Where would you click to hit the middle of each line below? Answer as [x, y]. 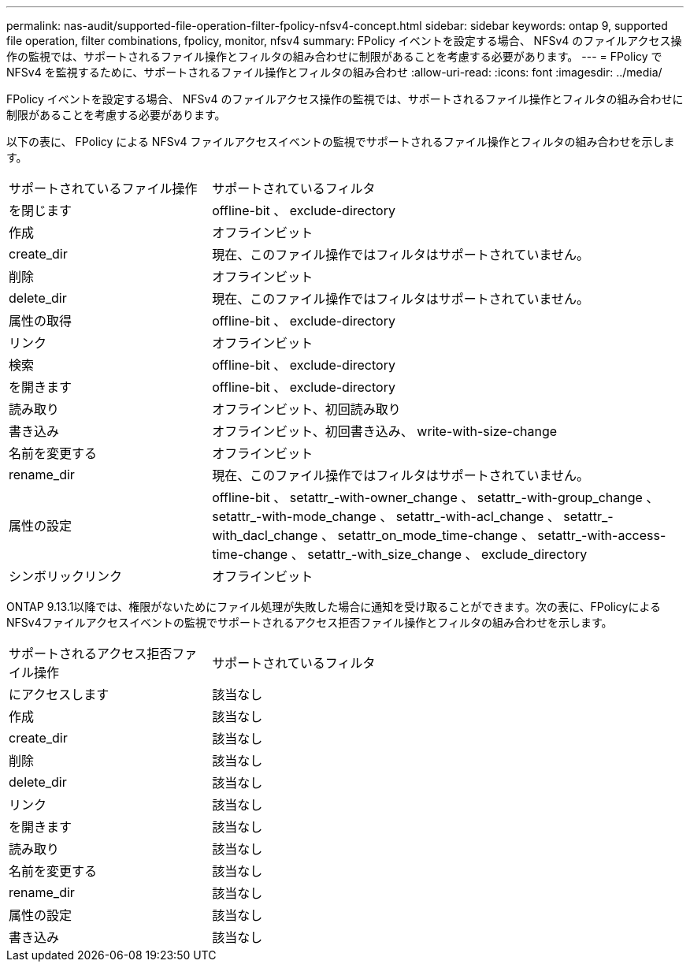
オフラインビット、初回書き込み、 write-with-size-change [385, 431]
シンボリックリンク [66, 576]
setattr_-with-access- [602, 535]
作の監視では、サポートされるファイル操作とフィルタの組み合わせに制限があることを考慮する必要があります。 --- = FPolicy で [334, 56]
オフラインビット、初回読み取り [306, 409]
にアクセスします [59, 694]
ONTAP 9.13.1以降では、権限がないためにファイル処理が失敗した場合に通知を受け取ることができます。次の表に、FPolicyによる [334, 607]
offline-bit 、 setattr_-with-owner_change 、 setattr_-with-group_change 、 [436, 497]
